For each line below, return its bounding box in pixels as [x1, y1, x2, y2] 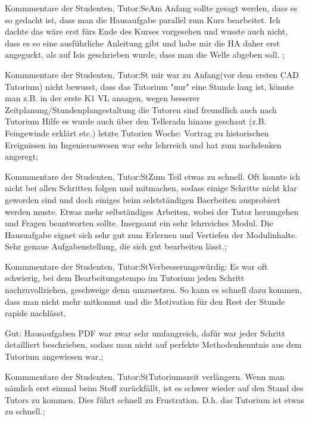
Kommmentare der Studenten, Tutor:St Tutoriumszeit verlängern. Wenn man [5, 370, 285, 382]
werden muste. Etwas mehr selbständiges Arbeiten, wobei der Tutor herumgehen [5, 205, 299, 217]
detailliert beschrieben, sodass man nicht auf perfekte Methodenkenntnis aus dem [5, 338, 302, 351]
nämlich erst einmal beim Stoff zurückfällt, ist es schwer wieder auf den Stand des [5, 382, 304, 394]
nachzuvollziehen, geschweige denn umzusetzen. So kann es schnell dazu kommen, [5, 283, 302, 296]
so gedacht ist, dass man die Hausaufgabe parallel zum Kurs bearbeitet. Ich [5, 13, 280, 26]
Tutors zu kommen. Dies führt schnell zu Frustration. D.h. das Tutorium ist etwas [5, 393, 304, 406]
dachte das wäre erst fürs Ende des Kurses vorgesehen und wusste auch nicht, [5, 25, 288, 38]
